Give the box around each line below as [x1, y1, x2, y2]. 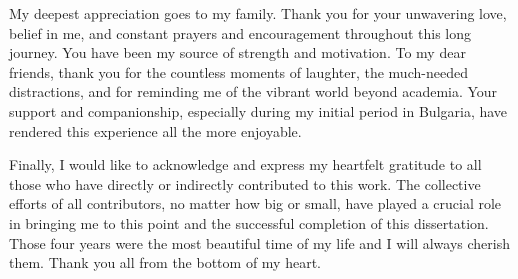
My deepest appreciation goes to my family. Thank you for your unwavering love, [9, 3, 507, 23]
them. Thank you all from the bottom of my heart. [9, 252, 321, 273]
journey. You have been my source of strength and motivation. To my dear [9, 42, 466, 63]
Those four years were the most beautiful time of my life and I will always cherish [9, 232, 510, 253]
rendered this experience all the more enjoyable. [9, 120, 302, 141]
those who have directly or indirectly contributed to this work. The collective [9, 173, 481, 194]
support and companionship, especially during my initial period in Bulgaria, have [9, 100, 508, 121]
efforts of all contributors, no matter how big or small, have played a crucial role [9, 193, 502, 214]
